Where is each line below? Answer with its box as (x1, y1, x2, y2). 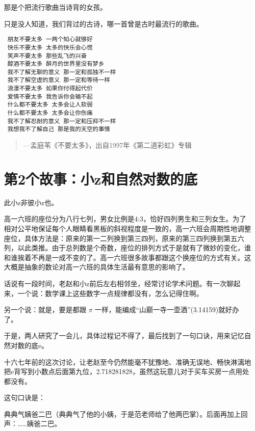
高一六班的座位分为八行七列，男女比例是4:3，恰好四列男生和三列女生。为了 (4, 214, 246, 224)
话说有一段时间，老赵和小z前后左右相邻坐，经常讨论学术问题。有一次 (4, 278, 227, 288)
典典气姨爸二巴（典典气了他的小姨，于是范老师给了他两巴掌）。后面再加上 (4, 408, 241, 419)
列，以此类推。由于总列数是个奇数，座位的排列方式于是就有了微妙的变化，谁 (4, 242, 251, 253)
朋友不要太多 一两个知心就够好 (7, 36, 93, 43)
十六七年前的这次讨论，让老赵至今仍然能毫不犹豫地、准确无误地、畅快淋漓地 (4, 356, 251, 367)
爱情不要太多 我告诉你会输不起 (7, 93, 93, 100)
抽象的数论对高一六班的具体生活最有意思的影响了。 (24, 262, 189, 272)
